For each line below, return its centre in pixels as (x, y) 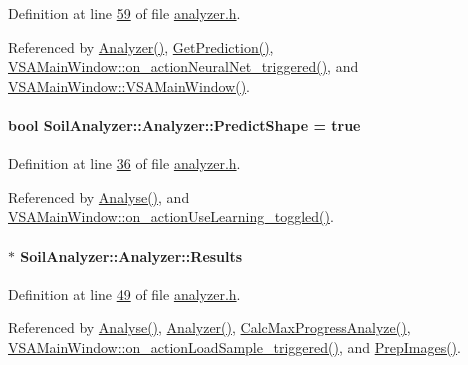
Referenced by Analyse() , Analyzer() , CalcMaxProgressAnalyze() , (209, 327)
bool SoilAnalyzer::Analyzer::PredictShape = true (184, 124)
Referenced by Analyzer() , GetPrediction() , (141, 46)
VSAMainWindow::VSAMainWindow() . (129, 85)
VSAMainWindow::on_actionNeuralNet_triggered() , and (183, 66)
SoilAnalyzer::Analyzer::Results (131, 255)
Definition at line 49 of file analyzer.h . (124, 293)
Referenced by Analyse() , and (99, 196)
